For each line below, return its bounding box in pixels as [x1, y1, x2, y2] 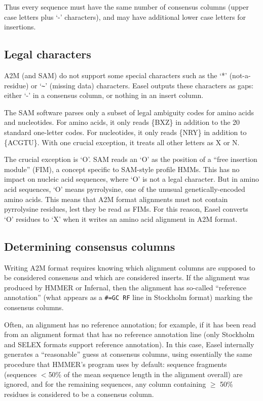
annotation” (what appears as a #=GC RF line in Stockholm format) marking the [4, 292, 253, 303]
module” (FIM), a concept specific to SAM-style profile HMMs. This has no [4, 163, 240, 174]
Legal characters [4, 46, 91, 62]
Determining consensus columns [4, 238, 175, 254]
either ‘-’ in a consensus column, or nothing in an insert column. [4, 90, 204, 101]
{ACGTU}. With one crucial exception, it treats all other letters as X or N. [4, 137, 240, 147]
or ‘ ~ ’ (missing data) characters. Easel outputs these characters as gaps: [31, 80, 254, 90]
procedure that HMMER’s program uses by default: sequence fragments [4, 358, 227, 369]
